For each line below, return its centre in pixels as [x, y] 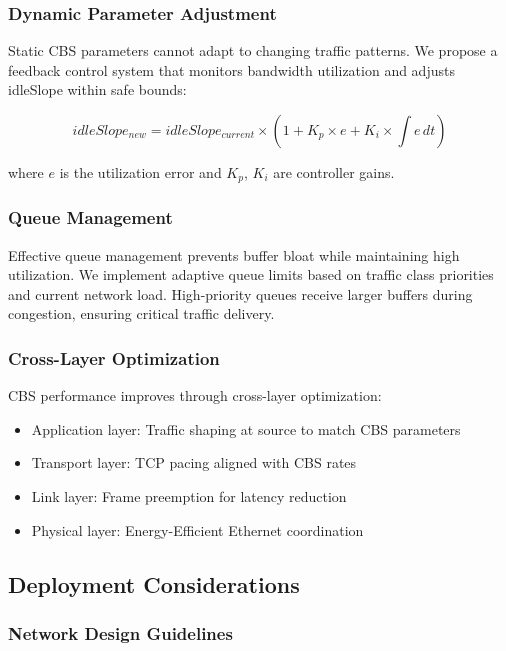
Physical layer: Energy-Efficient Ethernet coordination [197, 529]
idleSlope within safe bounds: [97, 89]
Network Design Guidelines [120, 632]
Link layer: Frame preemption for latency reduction [189, 496]
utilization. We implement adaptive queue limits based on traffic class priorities [251, 274]
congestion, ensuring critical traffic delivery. [141, 313]
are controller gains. [334, 172]
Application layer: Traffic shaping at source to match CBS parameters [246, 428]
